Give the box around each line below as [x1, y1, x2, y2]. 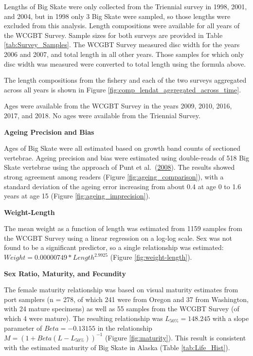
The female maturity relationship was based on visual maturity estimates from [4, 285, 238, 295]
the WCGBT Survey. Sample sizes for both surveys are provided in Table [4, 30, 223, 40]
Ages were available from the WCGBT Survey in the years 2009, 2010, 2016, [4, 101, 232, 111]
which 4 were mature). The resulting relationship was [4, 313, 163, 323]
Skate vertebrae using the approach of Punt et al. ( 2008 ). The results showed [4, 162, 235, 172]
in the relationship [97, 322, 152, 333]
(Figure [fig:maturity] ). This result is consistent [105, 332, 246, 342]
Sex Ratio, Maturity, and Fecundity [4, 268, 126, 278]
